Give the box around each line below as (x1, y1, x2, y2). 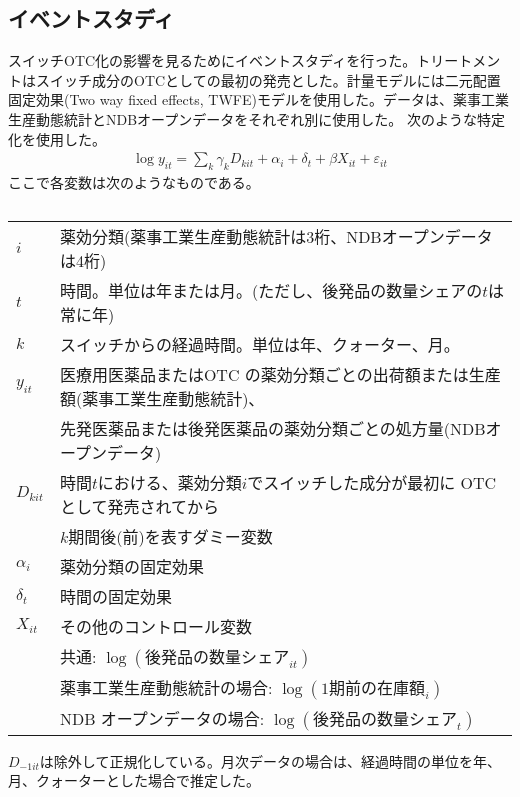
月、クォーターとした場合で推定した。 (8, 770, 260, 791)
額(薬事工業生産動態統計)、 (59, 386, 265, 410)
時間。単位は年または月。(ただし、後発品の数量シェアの (59, 278, 483, 302)
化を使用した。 (8, 128, 106, 149)
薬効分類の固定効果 (59, 554, 204, 578)
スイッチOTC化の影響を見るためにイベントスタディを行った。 (8, 50, 417, 71)
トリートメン (416, 50, 501, 71)
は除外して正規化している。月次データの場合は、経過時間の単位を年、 (39, 750, 502, 771)
